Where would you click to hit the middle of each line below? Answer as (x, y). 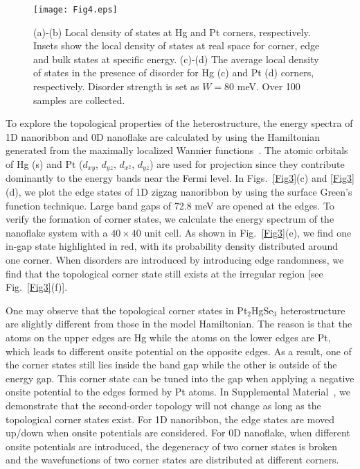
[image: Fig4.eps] (75, 10)
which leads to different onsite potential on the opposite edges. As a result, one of (179, 351)
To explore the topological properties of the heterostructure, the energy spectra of (179, 123)
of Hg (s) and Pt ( (44, 164)
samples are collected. (79, 100)
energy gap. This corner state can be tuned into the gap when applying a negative (180, 378)
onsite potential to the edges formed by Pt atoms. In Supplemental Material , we (178, 392)
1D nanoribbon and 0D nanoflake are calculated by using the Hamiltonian (163, 136)
